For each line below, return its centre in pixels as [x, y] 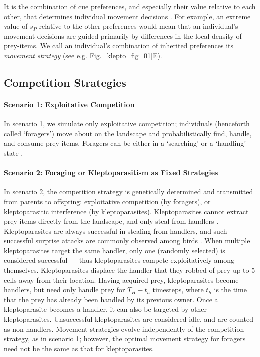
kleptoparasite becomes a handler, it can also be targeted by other [105, 309]
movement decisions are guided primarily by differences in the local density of [123, 36]
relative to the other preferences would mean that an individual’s [139, 26]
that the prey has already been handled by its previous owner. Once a [111, 299]
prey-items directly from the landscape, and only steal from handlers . [111, 221]
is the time [230, 290]
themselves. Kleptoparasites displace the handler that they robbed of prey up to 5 [130, 270]
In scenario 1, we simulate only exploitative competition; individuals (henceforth [127, 124]
